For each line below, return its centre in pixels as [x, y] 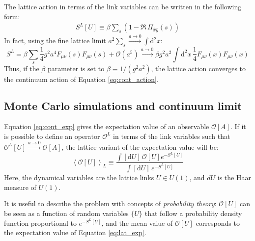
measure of [20, 187]
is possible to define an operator [52, 136]
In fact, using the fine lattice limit [55, 40]
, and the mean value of [137, 223]
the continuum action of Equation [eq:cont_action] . [81, 79]
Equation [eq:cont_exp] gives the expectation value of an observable [107, 126]
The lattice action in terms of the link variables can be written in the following [123, 6]
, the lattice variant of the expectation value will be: [140, 147]
